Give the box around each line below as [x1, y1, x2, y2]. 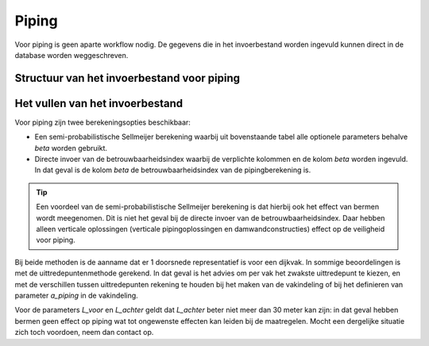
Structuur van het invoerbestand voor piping [14, 71, 241, 85]
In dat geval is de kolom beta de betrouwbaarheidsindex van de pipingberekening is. [34, 165, 311, 175]
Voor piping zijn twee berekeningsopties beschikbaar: [14, 117, 191, 127]
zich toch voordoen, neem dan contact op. [14, 328, 154, 337]
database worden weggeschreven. [14, 50, 129, 60]
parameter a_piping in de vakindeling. [14, 290, 138, 300]
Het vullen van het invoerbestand [14, 96, 184, 110]
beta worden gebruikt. [34, 143, 107, 152]
